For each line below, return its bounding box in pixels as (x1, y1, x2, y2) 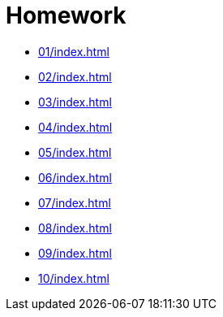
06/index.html (38, 170, 112, 185)
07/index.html (38, 195, 111, 210)
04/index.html (38, 119, 113, 134)
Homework (6, 2, 127, 29)
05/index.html (38, 145, 112, 159)
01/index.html (38, 44, 109, 59)
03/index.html (38, 94, 112, 109)
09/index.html (38, 245, 112, 260)
